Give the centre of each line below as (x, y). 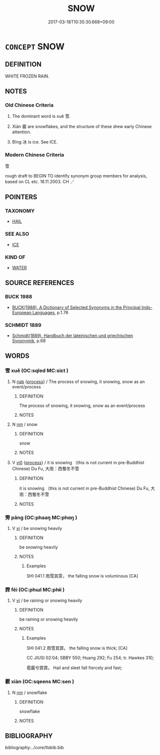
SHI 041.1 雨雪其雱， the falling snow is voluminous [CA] (82, 576)
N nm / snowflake (29, 692)
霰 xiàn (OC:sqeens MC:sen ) (40, 682)
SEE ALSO (17, 234)
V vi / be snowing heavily (37, 528)
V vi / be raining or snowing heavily (47, 601)
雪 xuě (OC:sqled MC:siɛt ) (37, 370)
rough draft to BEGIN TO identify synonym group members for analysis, (76, 176)
